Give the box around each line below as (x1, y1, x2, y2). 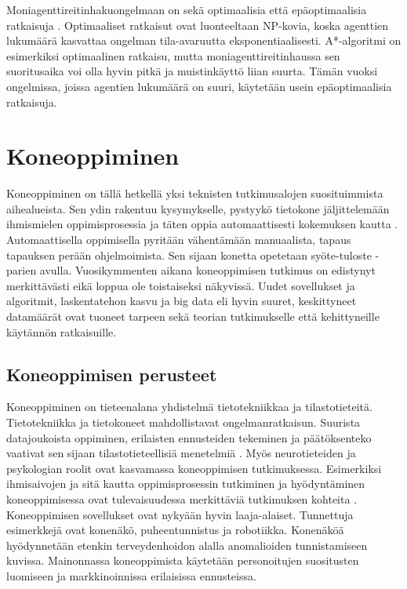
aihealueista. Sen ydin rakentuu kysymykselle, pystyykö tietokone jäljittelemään (6, 200, 390, 216)
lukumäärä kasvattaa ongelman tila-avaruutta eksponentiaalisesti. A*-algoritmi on (6, 32, 402, 49)
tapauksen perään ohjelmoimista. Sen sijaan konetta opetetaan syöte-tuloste (6, 246, 372, 263)
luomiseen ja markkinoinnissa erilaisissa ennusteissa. (6, 567, 256, 584)
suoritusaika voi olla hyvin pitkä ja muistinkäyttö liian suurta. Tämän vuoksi (6, 63, 378, 79)
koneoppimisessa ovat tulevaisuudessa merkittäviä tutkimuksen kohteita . (6, 490, 358, 507)
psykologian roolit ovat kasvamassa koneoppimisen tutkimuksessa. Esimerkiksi (6, 460, 382, 476)
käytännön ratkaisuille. (6, 323, 117, 340)
